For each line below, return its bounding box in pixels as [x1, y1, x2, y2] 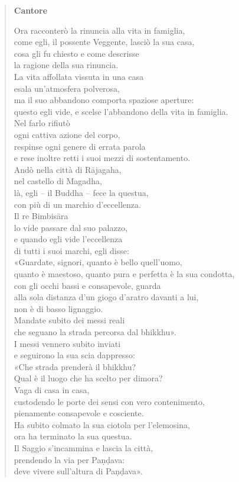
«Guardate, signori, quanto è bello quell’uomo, [14, 256, 182, 268]
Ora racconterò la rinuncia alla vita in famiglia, [14, 24, 185, 36]
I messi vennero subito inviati [14, 337, 121, 349]
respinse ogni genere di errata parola [14, 140, 146, 152]
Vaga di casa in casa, [14, 384, 90, 396]
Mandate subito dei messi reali [14, 314, 125, 326]
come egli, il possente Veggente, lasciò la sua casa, [14, 36, 195, 48]
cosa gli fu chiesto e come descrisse [14, 47, 139, 59]
